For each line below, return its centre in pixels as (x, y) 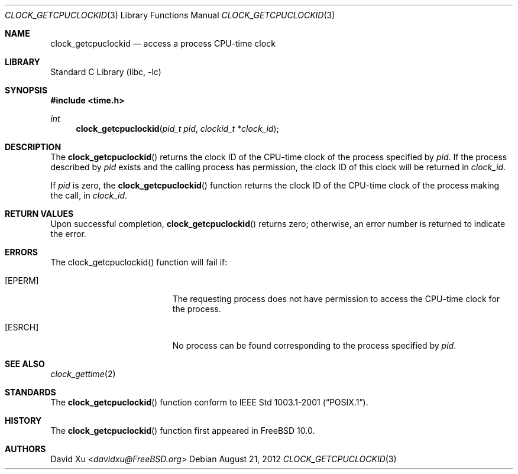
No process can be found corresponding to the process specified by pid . (314, 345)
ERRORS (22, 252)
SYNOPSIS (26, 90)
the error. (68, 234)
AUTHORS (25, 449)
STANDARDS (30, 392)
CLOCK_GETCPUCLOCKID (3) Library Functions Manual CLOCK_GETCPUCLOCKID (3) (170, 15)
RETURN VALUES (39, 214)
